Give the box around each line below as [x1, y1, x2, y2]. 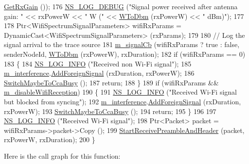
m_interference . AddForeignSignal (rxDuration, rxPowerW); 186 [4, 68, 195, 78]
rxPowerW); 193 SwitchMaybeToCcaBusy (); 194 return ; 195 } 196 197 [4, 106, 216, 116]
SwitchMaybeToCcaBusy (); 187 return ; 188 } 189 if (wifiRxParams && [4, 77, 219, 87]
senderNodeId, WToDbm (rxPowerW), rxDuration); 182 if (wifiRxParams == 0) [4, 49, 246, 59]
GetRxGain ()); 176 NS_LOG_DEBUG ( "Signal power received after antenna [4, 1, 238, 11]
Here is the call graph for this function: [4, 150, 121, 161]
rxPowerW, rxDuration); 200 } [4, 134, 95, 145]
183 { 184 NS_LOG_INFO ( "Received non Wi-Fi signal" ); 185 [4, 58, 192, 68]
